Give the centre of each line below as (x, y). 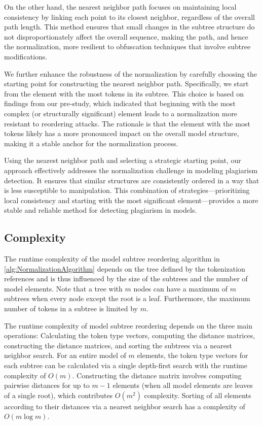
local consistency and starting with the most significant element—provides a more (131, 200)
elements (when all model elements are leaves (183, 385)
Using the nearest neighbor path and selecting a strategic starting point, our (123, 160)
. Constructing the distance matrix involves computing (157, 375)
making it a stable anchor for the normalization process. (91, 143)
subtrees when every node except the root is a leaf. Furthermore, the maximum (127, 298)
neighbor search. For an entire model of (65, 355)
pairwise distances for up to (47, 385)
